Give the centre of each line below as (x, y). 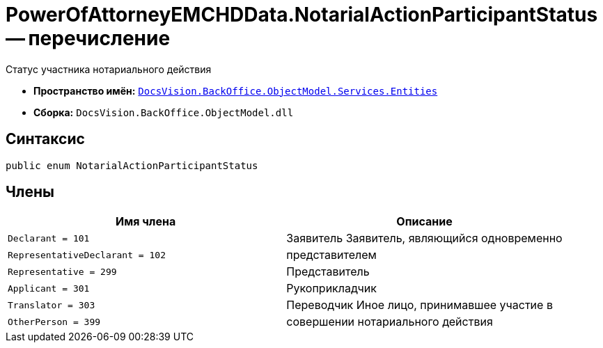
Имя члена (146, 222)
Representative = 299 (62, 271)
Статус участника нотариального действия (109, 69)
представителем (331, 255)
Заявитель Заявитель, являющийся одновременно (424, 238)
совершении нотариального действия (390, 322)
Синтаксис (45, 139)
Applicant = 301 (49, 288)
